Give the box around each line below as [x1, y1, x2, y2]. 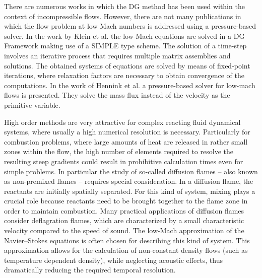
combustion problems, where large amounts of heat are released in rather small [4, 136, 248, 147]
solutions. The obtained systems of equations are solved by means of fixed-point [4, 60, 250, 71]
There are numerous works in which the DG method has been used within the [4, 1, 245, 11]
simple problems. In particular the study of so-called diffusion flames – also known [4, 166, 258, 176]
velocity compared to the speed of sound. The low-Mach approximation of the [4, 225, 244, 236]
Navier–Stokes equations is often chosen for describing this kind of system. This [4, 235, 250, 245]
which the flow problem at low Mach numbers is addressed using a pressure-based [4, 21, 256, 31]
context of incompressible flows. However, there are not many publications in [4, 11, 241, 21]
